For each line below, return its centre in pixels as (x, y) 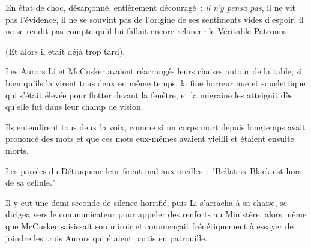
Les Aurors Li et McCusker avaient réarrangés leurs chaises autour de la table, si (154, 71)
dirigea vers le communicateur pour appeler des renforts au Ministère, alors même (156, 214)
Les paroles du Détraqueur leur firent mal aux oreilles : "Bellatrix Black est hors (154, 170)
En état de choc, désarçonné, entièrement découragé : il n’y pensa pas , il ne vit (151, 7)
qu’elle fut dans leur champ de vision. (74, 107)
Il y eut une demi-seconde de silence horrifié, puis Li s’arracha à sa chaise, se (146, 202)
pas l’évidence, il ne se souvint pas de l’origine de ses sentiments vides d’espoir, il (155, 19)
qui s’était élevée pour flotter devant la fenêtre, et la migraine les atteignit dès (149, 95)
